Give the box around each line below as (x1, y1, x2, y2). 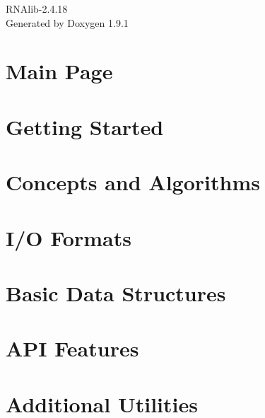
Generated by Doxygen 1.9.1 (6, 15, 129, 30)
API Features (6, 334, 139, 363)
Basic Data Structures (6, 278, 226, 307)
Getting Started (6, 112, 164, 141)
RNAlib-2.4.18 (6, 1, 68, 16)
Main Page (6, 57, 113, 86)
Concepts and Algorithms (6, 168, 260, 197)
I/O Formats (6, 223, 131, 252)
